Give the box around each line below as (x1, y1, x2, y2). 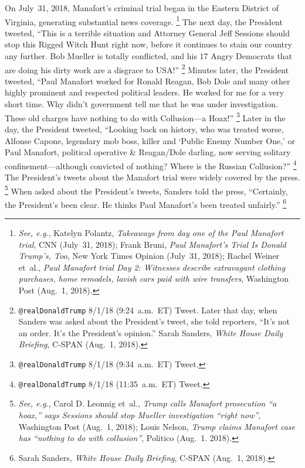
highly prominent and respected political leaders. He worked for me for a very (5, 86, 284, 98)
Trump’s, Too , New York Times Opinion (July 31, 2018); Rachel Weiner (18, 250, 280, 262)
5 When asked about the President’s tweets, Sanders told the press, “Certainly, (5, 183, 288, 197)
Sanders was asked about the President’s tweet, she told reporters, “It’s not (18, 315, 290, 327)
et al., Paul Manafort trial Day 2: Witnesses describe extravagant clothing (18, 261, 286, 273)
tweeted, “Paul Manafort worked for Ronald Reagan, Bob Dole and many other (5, 74, 290, 87)
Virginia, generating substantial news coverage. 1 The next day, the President (5, 13, 283, 28)
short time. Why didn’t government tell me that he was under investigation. (5, 98, 278, 110)
